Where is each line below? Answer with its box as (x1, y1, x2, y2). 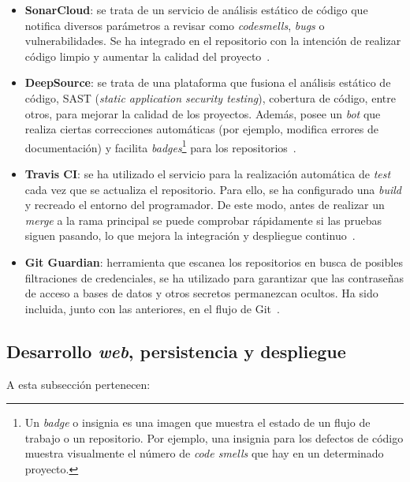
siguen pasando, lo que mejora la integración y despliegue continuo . (24, 227, 356, 244)
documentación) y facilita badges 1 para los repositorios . (24, 136, 296, 155)
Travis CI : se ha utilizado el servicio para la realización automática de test (24, 166, 391, 181)
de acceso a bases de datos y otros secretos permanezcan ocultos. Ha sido (24, 285, 378, 301)
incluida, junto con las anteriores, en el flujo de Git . (24, 300, 280, 316)
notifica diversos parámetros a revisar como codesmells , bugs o (24, 17, 325, 33)
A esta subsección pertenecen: (6, 376, 151, 392)
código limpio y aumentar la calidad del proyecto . (24, 47, 270, 64)
